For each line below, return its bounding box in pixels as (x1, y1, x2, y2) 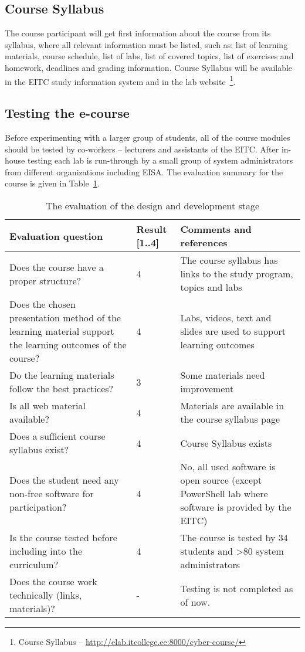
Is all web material (9, 399, 86, 412)
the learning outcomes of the (9, 338, 127, 351)
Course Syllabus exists (180, 436, 272, 450)
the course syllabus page (180, 412, 280, 426)
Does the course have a (9, 260, 104, 274)
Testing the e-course (5, 104, 130, 122)
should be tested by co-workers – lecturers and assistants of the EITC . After (5, 142, 279, 155)
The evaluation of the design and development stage (45, 199, 260, 212)
